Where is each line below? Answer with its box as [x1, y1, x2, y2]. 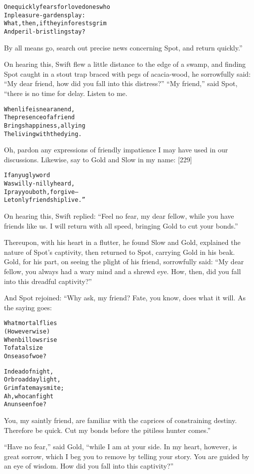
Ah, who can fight [4, 392, 54, 400]
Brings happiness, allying [4, 122, 85, 129]
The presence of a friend [4, 114, 75, 121]
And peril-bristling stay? [4, 28, 85, 35]
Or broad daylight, [4, 376, 61, 383]
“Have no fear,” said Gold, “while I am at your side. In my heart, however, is [4, 441, 237, 452]
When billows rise [4, 336, 57, 343]
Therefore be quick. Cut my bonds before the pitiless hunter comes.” [4, 425, 211, 435]
